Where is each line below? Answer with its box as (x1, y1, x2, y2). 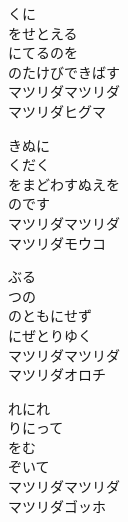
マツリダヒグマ (8, 100, 106, 121)
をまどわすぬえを (8, 173, 120, 194)
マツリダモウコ (8, 232, 106, 253)
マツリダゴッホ (8, 495, 106, 516)
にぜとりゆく (8, 324, 92, 345)
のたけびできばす (8, 61, 120, 82)
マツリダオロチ (8, 364, 106, 385)
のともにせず (8, 305, 92, 326)
